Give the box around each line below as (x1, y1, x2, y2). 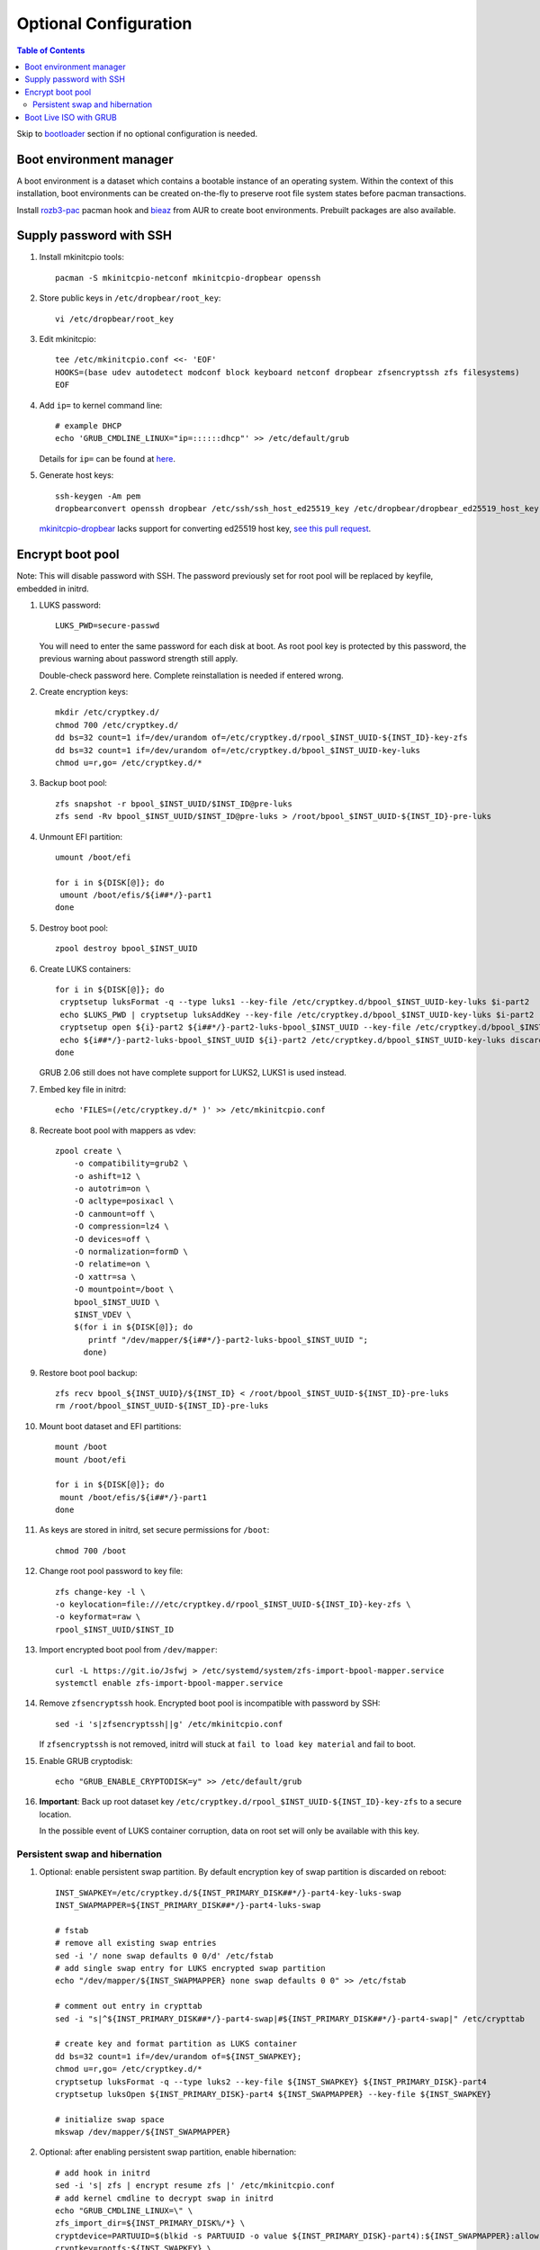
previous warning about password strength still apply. (39, 653, 238, 664)
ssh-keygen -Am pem (55, 490, 141, 501)
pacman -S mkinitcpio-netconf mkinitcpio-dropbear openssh (55, 273, 321, 283)
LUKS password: (39, 599, 102, 611)
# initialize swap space (55, 2114, 165, 2124)
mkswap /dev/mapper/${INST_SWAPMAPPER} (55, 2127, 231, 2137)
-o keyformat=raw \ (55, 1612, 141, 1622)
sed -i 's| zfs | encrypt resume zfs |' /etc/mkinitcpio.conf (55, 2181, 336, 2191)
